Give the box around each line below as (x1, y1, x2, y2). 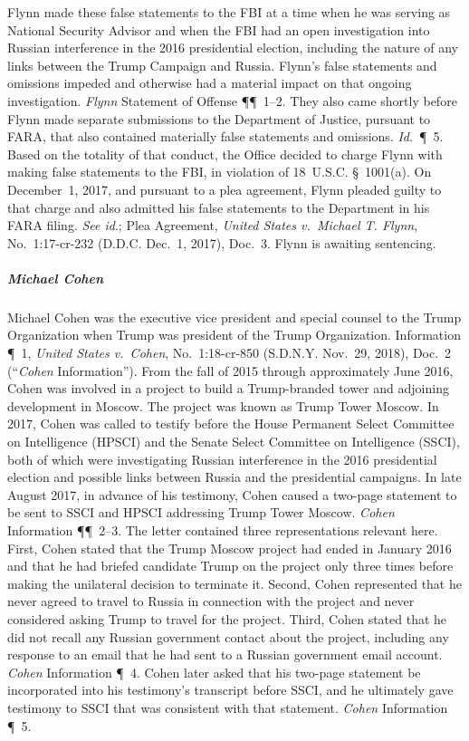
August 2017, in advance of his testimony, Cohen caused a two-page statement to (7, 485, 457, 504)
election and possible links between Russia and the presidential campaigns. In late (7, 467, 462, 486)
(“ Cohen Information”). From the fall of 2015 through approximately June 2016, (7, 361, 454, 380)
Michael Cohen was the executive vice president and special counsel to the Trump (7, 307, 462, 326)
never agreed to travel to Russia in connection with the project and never (7, 592, 415, 611)
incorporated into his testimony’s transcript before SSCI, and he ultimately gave (7, 680, 454, 699)
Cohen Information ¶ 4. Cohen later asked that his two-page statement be (7, 662, 421, 681)
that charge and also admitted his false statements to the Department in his (7, 197, 430, 217)
